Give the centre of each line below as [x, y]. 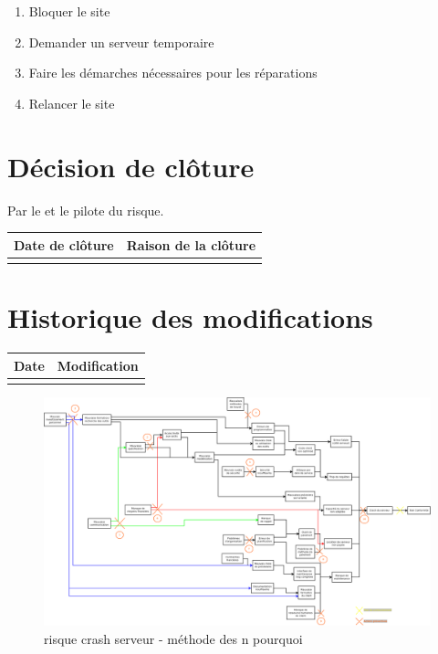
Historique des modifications [190, 317]
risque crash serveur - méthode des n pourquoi [173, 638]
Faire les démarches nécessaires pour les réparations [173, 73]
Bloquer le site [69, 11]
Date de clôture [64, 244]
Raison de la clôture [191, 244]
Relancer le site [72, 103]
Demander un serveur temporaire [121, 42]
